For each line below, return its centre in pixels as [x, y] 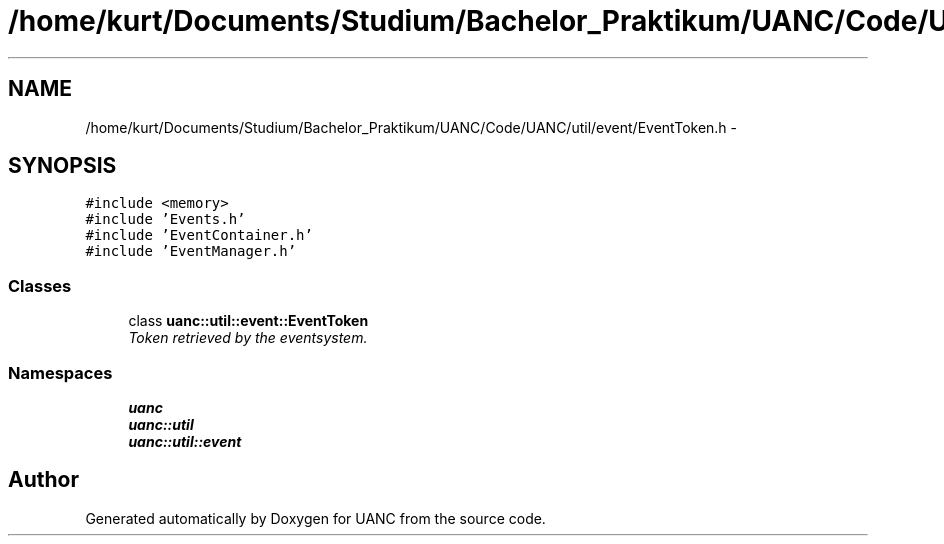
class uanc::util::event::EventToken [248, 321]
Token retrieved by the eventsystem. [248, 338]
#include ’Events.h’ [165, 219]
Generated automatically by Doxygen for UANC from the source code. [315, 518]
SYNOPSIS [62, 166]
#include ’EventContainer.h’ [199, 235]
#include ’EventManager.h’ [191, 251]
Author [43, 480]
